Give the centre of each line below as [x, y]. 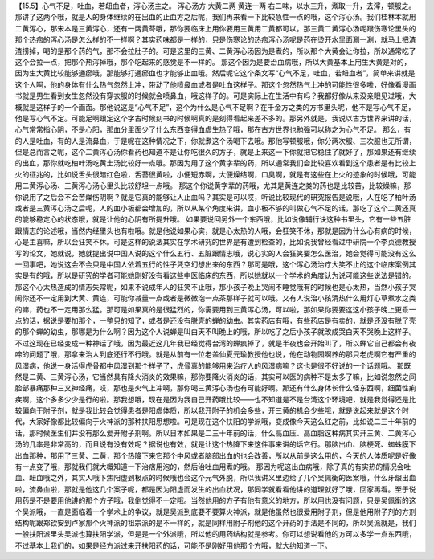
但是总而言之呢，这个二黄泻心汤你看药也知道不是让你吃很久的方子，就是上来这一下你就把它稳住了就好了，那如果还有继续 [215, 152]
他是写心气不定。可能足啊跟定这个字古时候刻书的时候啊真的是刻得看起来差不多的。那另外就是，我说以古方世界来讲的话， [215, 118]
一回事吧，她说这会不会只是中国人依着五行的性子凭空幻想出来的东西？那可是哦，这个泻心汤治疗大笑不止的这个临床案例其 [215, 264]
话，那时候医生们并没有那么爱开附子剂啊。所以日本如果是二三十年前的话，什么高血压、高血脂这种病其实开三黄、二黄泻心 [215, 433]
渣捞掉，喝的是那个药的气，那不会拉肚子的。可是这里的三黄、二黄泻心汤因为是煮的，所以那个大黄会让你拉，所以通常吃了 [215, 51]
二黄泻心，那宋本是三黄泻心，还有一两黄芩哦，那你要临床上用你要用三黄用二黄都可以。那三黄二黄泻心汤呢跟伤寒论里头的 [215, 28]
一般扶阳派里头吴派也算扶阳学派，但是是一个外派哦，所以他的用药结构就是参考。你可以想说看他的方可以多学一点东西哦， [215, 534]
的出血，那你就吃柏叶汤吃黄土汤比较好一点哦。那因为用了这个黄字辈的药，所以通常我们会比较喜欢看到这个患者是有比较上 [215, 163]
